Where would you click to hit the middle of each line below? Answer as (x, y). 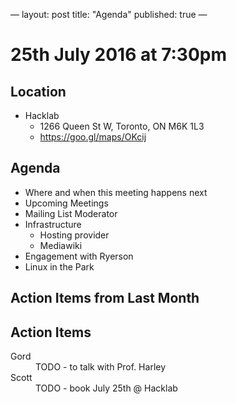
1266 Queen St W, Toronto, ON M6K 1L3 (122, 126)
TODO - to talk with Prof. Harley (101, 367)
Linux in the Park (59, 266)
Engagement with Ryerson (79, 256)
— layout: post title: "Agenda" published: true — (109, 14)
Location (38, 91)
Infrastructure (53, 224)
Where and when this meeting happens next (116, 192)
